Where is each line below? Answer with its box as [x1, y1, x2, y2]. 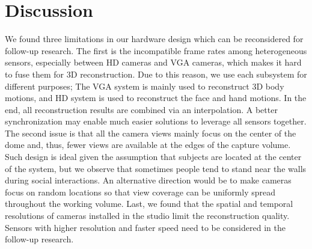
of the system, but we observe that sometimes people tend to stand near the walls [5, 162, 307, 174]
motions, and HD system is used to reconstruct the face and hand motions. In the [5, 91, 307, 104]
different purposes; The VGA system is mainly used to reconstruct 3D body [5, 79, 284, 92]
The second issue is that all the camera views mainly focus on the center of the [5, 126, 296, 139]
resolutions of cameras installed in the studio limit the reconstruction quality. [5, 209, 290, 222]
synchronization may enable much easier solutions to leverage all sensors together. [5, 115, 307, 128]
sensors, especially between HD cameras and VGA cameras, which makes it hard [5, 56, 302, 69]
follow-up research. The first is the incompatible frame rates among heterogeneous [5, 44, 307, 57]
